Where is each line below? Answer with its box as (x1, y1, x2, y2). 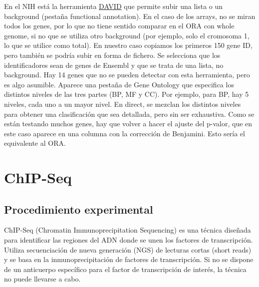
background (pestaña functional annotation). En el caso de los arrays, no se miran (4, 10, 256, 21)
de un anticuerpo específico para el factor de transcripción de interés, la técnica (4, 264, 247, 274)
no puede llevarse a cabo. (4, 274, 81, 284)
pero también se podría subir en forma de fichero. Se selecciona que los (4, 49, 221, 60)
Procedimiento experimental (4, 201, 153, 217)
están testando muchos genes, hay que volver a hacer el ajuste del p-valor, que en (4, 118, 253, 129)
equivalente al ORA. (4, 138, 66, 148)
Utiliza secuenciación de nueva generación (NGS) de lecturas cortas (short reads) (4, 244, 252, 255)
